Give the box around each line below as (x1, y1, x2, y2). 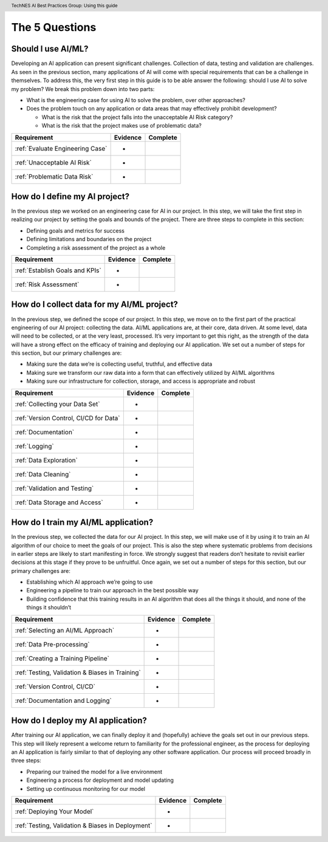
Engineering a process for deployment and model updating (26, 776, 174, 784)
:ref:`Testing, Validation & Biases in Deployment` (15, 821, 152, 829)
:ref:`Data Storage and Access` (15, 498, 103, 507)
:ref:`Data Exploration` (15, 456, 78, 464)
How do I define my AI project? (11, 191, 130, 202)
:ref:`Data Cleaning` (15, 470, 71, 478)
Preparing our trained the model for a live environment (26, 768, 163, 775)
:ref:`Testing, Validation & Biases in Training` (15, 668, 141, 677)
